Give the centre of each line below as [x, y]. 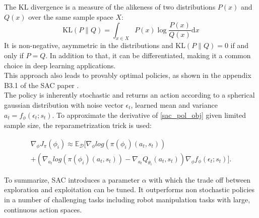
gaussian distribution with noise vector [64, 105]
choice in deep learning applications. [60, 65]
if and [239, 45]
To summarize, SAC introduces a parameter [72, 179]
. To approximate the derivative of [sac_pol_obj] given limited [149, 115]
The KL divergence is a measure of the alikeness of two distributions [110, 7]
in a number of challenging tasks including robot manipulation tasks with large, [127, 199]
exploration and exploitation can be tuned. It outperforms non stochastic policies [129, 189]
